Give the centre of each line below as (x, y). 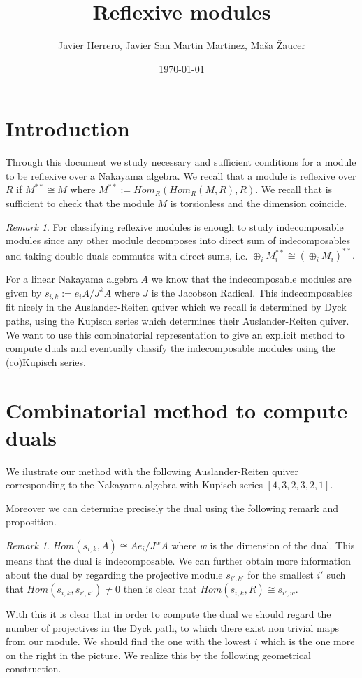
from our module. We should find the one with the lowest (129, 641)
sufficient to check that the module (80, 203)
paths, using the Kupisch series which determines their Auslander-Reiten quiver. (178, 320)
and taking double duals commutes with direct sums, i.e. (127, 255)
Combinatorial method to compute (177, 410)
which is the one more (308, 641)
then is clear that (160, 589)
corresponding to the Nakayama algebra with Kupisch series (134, 485)
